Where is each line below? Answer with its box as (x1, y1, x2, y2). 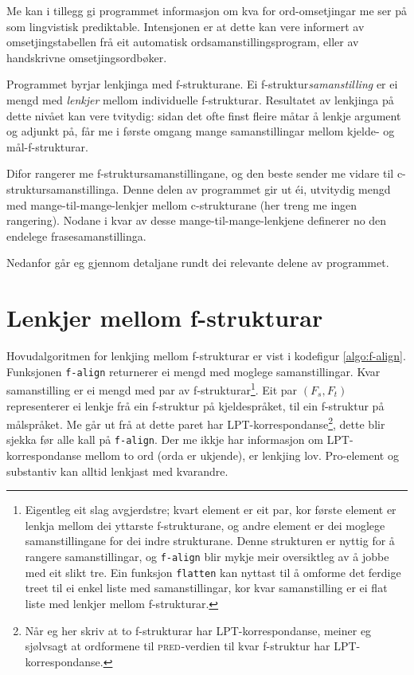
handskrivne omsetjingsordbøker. (6, 49, 167, 65)
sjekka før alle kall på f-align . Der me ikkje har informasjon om (6, 431, 323, 448)
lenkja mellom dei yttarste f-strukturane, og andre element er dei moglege (25, 516, 385, 533)
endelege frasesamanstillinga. (6, 227, 146, 244)
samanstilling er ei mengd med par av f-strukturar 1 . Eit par (6, 379, 298, 398)
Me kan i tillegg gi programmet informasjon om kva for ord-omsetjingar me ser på (6, 2, 407, 18)
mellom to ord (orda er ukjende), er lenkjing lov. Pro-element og (84, 447, 399, 464)
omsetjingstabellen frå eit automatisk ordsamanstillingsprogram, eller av (6, 33, 359, 50)
